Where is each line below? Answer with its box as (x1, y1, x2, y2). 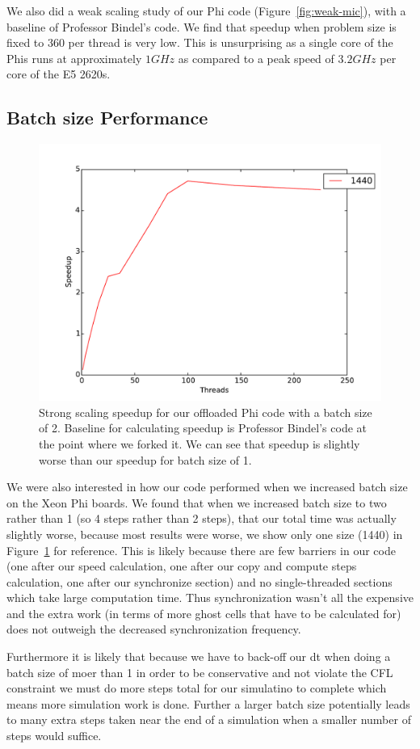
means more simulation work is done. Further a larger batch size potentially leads (6, 695, 410, 712)
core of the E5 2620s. (6, 65, 111, 82)
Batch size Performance (6, 105, 208, 130)
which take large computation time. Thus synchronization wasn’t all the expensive (6, 589, 414, 606)
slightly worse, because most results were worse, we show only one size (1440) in (6, 525, 403, 542)
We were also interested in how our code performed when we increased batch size (6, 478, 408, 495)
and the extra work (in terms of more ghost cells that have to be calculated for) (6, 604, 401, 621)
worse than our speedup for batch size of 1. (39, 451, 252, 468)
